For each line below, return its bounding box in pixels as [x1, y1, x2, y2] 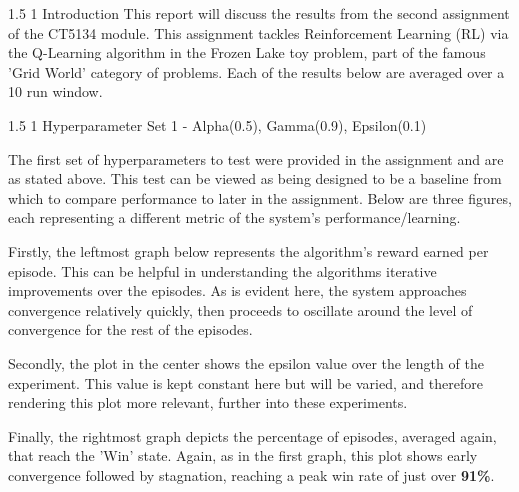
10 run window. [8, 81, 103, 102]
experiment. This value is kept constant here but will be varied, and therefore [8, 372, 483, 393]
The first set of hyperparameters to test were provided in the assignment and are [8, 148, 504, 169]
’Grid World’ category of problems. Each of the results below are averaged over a [8, 61, 505, 82]
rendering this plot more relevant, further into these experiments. [8, 392, 408, 413]
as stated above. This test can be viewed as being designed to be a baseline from [8, 168, 502, 189]
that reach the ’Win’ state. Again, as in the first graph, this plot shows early [8, 445, 478, 466]
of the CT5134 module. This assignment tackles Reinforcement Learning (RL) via [8, 22, 509, 43]
